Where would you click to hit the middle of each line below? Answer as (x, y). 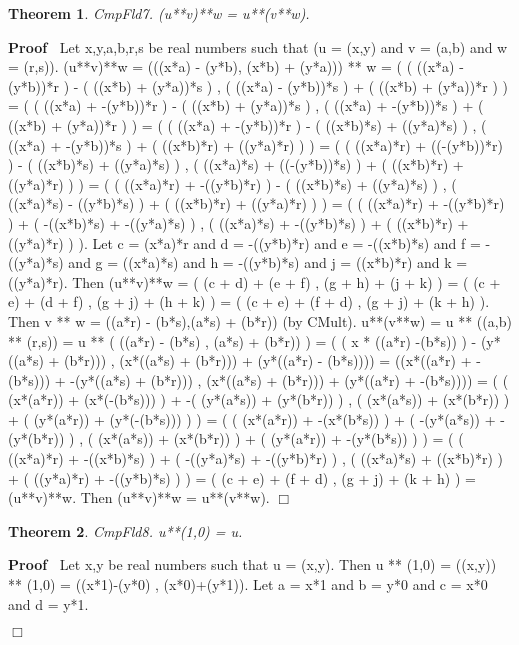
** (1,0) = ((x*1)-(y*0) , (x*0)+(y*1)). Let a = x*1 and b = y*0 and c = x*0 (248, 584)
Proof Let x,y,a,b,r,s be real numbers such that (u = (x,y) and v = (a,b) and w (258, 46)
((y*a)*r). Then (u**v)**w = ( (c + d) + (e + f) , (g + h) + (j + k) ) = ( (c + (254, 281)
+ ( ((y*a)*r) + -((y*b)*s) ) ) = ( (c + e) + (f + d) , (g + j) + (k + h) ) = (242, 477)
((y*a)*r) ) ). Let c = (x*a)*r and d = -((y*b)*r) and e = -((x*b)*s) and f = (244, 242)
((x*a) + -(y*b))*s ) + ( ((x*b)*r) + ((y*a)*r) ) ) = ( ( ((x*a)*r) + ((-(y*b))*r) (255, 144)
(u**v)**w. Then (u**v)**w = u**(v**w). (139, 497)
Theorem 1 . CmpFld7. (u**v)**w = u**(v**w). (159, 13)
